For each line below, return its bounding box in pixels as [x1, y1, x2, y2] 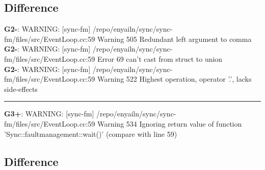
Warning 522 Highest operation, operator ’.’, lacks [97, 74, 252, 84]
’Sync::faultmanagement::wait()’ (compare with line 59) [4, 128, 177, 139]
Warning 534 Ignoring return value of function [97, 118, 242, 129]
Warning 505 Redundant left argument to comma [97, 33, 252, 44]
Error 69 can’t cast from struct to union [97, 53, 223, 64]
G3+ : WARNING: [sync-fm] [4, 108, 94, 119]
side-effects [4, 83, 38, 94]
